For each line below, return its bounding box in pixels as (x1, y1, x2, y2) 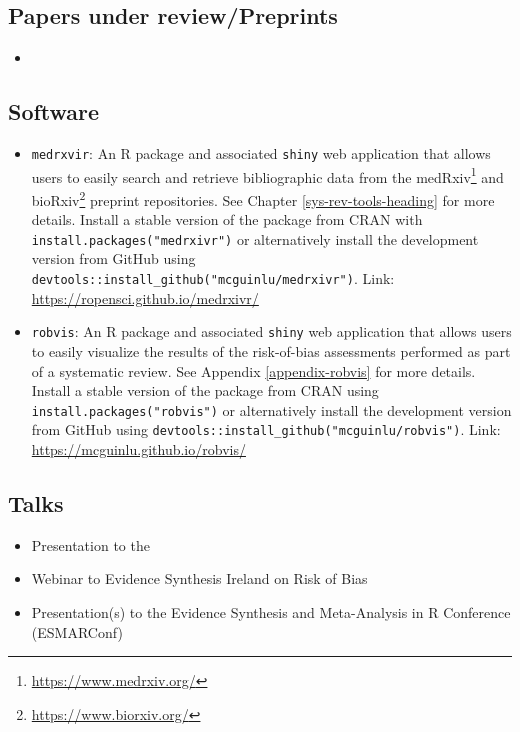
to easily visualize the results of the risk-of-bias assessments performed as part (31, 340, 511, 361)
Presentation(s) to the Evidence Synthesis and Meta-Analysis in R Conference (31, 601, 511, 622)
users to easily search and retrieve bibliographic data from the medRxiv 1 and (31, 163, 504, 187)
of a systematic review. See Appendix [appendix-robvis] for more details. (31, 360, 476, 381)
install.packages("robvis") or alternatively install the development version (31, 399, 512, 420)
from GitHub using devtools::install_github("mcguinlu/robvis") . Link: (31, 419, 501, 440)
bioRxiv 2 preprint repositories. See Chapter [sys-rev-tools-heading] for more (31, 186, 495, 210)
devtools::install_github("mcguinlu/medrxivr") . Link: (31, 268, 395, 288)
